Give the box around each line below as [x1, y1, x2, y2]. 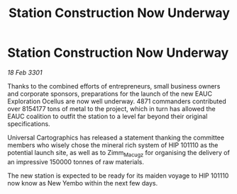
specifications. [7, 119, 51, 128]
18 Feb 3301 [7, 68, 43, 76]
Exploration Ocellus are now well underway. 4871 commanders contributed [7, 97, 226, 105]
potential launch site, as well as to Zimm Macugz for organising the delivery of [7, 148, 231, 159]
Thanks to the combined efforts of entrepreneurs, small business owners [7, 81, 221, 90]
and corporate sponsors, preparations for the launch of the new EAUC [7, 89, 213, 98]
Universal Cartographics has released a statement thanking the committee [7, 133, 225, 142]
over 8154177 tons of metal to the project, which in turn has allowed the [7, 104, 216, 113]
